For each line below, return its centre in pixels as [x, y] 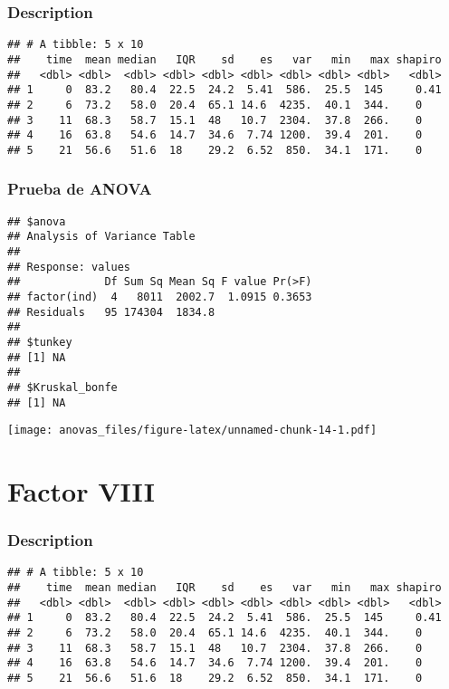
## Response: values [69, 267]
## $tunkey [40, 342]
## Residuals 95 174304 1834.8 [111, 312]
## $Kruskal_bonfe [62, 387]
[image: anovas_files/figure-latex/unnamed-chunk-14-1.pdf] [192, 431]
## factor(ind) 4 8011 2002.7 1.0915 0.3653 [160, 297]
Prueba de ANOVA [80, 189]
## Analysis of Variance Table [101, 237]
